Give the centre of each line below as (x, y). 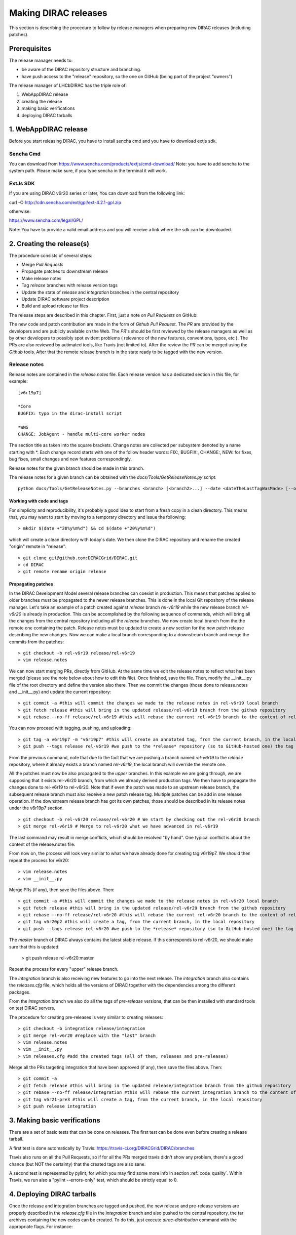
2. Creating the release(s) (49, 244)
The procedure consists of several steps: (51, 255)
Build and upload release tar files (55, 306)
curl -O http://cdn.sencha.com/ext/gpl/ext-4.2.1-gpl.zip (65, 202)
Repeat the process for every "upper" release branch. (64, 969)
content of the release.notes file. (42, 844)
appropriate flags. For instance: (41, 1227)
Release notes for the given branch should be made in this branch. (77, 468)
